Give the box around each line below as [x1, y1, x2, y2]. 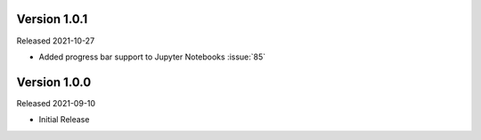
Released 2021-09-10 [16, 97, 96, 108]
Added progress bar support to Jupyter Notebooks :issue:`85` [38, 51, 266, 62]
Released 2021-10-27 [16, 35, 95, 46]
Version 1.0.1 [16, 12, 88, 27]
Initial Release [38, 114, 90, 125]
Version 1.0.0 [16, 74, 92, 89]
